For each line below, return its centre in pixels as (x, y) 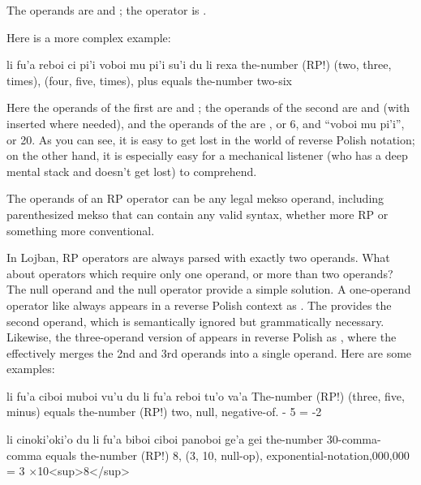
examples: (31, 369)
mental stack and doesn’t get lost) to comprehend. (132, 171)
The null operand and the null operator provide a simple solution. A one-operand (209, 289)
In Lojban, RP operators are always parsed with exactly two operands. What (198, 258)
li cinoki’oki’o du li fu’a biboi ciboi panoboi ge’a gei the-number (165, 439)
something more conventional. (81, 230)
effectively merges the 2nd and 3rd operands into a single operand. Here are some (209, 352)
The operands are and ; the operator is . (107, 10)
